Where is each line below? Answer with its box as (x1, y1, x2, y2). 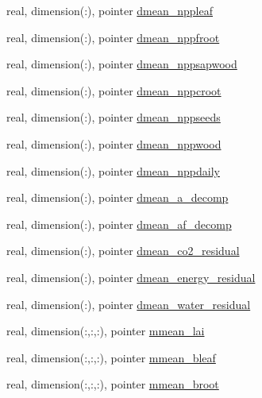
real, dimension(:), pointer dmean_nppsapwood (6, 56, 237, 72)
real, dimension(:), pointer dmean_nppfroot (6, 29, 220, 45)
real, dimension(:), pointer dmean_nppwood (6, 135, 222, 152)
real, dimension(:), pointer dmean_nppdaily (6, 162, 220, 179)
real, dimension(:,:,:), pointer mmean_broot (6, 376, 219, 392)
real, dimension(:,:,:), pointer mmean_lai (6, 323, 205, 339)
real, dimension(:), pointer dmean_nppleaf (6, 2, 213, 18)
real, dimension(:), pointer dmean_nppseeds (6, 109, 221, 126)
